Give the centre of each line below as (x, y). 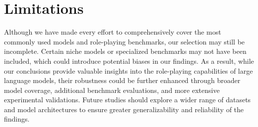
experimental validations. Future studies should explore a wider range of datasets (128, 100)
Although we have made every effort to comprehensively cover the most (113, 32)
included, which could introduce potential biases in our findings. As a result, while (129, 61)
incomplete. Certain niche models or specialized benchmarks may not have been (125, 51)
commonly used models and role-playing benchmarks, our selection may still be (125, 41)
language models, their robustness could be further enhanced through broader (122, 80)
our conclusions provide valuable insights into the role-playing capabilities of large (129, 70)
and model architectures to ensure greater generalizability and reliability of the (124, 109)
